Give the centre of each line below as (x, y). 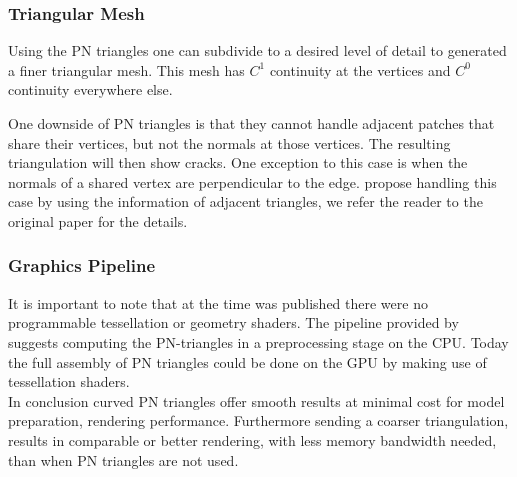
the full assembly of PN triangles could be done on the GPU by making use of (247, 361)
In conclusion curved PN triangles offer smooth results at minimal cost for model (256, 400)
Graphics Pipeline (82, 265)
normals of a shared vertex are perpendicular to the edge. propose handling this (252, 181)
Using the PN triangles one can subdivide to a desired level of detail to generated (257, 50)
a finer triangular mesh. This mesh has (126, 69)
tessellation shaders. (69, 381)
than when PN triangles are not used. (123, 459)
